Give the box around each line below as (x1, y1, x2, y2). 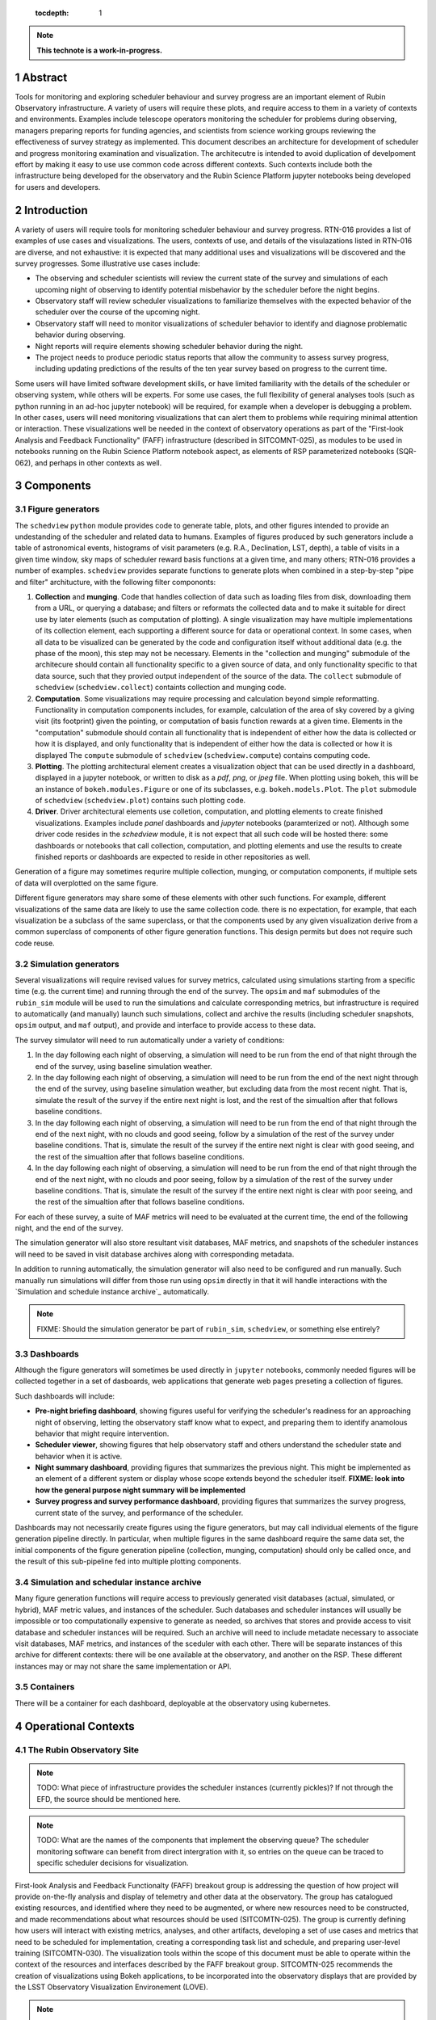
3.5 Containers (15, 1681, 75, 1693)
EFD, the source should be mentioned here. (36, 1794, 181, 1803)
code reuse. (15, 938, 56, 948)
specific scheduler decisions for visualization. (36, 1858, 189, 1868)
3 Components (15, 479, 92, 493)
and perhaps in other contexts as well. (35, 457, 162, 468)
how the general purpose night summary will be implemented (35, 1485, 246, 1495)
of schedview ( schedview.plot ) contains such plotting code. (35, 796, 246, 806)
